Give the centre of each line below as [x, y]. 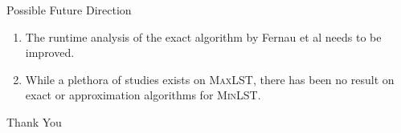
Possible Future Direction [69, 10]
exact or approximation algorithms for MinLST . [143, 95]
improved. [50, 52]
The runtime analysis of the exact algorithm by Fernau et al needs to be [203, 36]
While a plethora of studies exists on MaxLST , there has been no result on [210, 79]
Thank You [34, 121]
